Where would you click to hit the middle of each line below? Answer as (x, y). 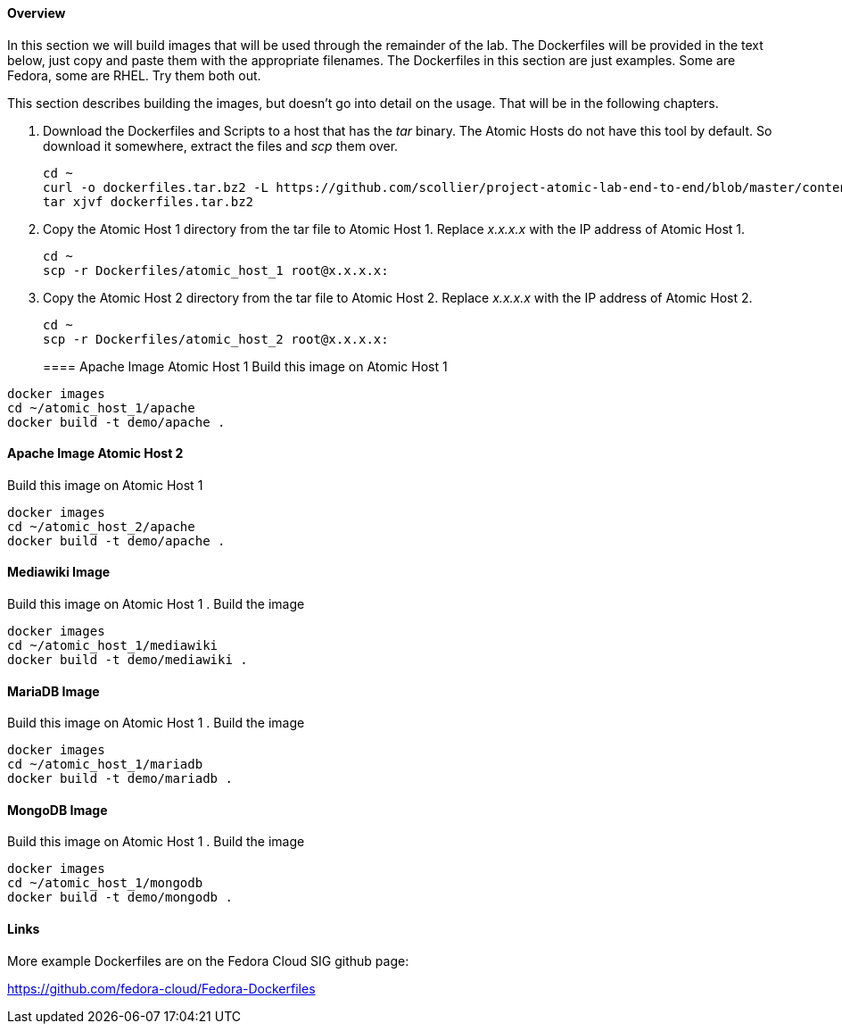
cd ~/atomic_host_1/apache (101, 407)
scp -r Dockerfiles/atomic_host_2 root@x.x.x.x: (216, 339)
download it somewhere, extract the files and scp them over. (221, 146)
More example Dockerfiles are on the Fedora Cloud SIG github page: (208, 960)
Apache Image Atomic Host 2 (95, 453)
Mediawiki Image (59, 572)
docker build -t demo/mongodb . (120, 898)
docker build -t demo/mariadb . (120, 779)
